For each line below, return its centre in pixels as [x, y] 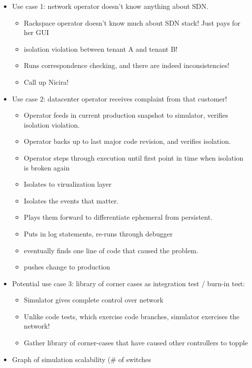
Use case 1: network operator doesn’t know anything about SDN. [110, 6]
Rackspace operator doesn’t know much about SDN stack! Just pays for [132, 22]
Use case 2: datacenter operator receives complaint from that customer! [120, 98]
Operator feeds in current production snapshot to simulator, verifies [126, 115]
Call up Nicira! [46, 82]
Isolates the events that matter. [71, 200]
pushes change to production [67, 267]
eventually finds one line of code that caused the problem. [111, 250]
